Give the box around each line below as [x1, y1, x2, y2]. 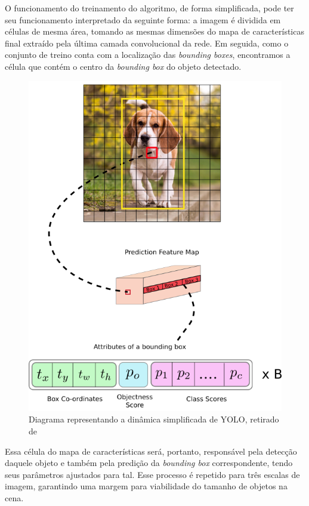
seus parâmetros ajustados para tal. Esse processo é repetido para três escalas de [5, 468, 300, 480]
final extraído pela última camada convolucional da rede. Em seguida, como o [5, 36, 289, 49]
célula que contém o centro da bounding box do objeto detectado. [5, 60, 242, 72]
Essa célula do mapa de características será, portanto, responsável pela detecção [5, 445, 297, 457]
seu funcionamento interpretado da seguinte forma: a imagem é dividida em [5, 13, 281, 26]
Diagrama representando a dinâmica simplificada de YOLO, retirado [29, 413, 279, 425]
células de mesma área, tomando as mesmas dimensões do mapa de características [5, 25, 304, 38]
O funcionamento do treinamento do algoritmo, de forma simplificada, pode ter [5, 2, 294, 14]
